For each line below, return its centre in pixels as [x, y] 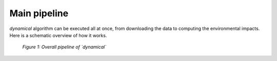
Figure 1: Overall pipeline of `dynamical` [64, 47]
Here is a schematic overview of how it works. [58, 35]
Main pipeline [39, 13]
